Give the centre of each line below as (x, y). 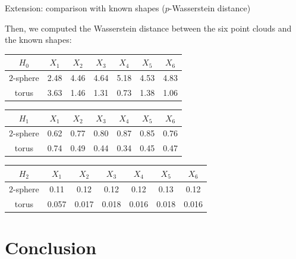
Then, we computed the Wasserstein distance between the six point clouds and (148, 28)
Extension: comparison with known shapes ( (85, 8)
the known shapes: (38, 40)
